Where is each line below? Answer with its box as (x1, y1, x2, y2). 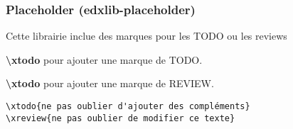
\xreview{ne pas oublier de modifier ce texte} (6, 113, 235, 123)
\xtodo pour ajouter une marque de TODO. (6, 52, 203, 67)
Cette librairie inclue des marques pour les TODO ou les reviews (6, 28, 287, 43)
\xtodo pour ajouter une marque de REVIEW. (6, 76, 214, 91)
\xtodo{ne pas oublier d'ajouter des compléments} (6, 101, 250, 111)
